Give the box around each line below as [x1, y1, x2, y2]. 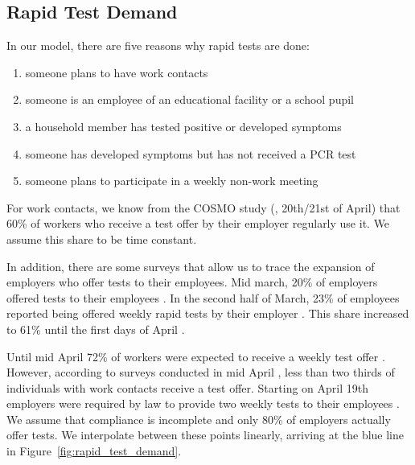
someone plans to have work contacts [25, 64, 208, 80]
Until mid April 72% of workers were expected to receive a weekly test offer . [6, 348, 385, 364]
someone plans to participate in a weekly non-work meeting [25, 172, 318, 189]
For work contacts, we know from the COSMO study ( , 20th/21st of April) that [6, 199, 401, 216]
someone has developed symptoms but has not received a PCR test [25, 145, 356, 162]
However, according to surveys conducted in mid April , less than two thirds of [6, 364, 395, 381]
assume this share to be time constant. [6, 230, 197, 247]
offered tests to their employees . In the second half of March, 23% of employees [6, 289, 400, 306]
